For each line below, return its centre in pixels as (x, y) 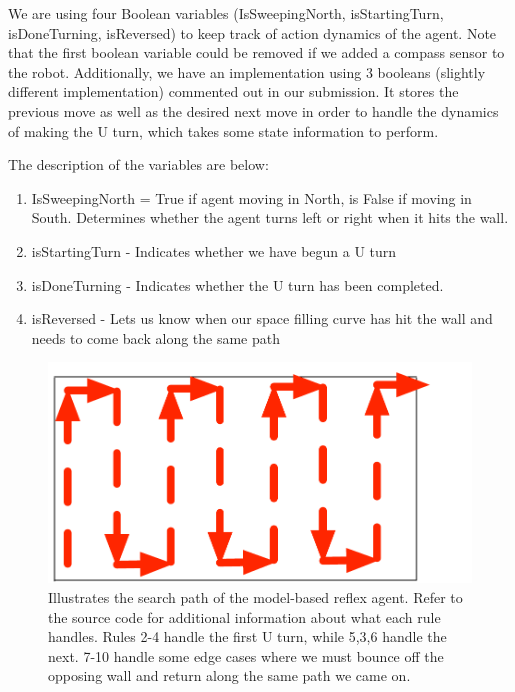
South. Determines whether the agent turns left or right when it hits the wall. (270, 217)
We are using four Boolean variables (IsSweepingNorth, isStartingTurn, (226, 13)
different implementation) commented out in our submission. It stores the (233, 91)
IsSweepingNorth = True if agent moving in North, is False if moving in (251, 197)
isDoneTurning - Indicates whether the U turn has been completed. (237, 284)
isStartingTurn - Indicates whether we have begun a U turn (214, 250)
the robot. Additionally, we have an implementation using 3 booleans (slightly (247, 71)
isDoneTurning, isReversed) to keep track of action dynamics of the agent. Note (252, 32)
